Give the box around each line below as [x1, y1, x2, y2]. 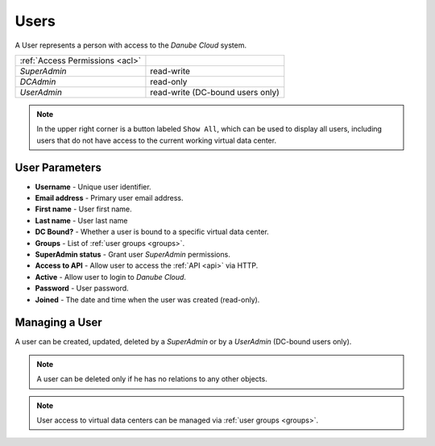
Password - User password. [35, 283, 129, 294]
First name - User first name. [35, 204, 132, 214]
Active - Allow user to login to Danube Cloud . [35, 272, 187, 281]
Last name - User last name [35, 215, 128, 225]
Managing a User [14, 315, 102, 330]
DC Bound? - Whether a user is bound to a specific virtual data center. [35, 227, 269, 237]
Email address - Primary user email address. [35, 194, 184, 203]
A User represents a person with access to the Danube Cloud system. [14, 40, 247, 50]
